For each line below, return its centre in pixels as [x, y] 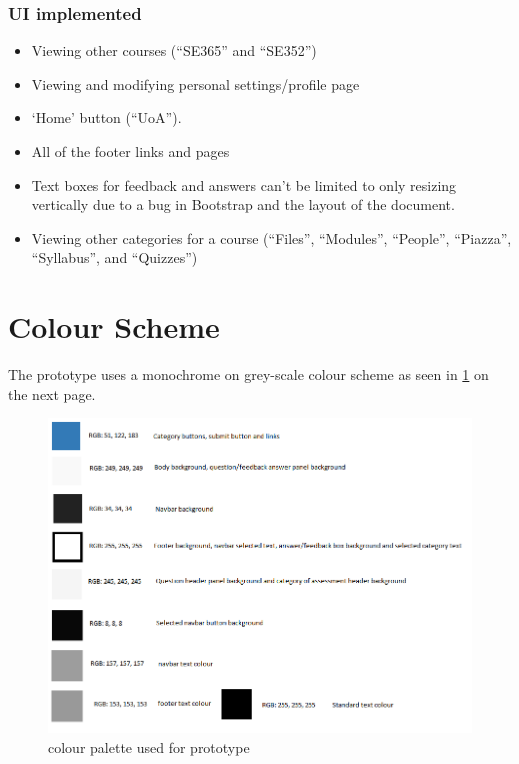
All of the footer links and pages [130, 151]
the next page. [52, 393]
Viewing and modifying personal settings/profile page [195, 83]
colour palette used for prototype [149, 746]
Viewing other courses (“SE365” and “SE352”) [174, 50]
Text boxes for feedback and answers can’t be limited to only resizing [244, 184]
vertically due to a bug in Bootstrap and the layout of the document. [243, 204]
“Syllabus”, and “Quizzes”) [114, 257]
